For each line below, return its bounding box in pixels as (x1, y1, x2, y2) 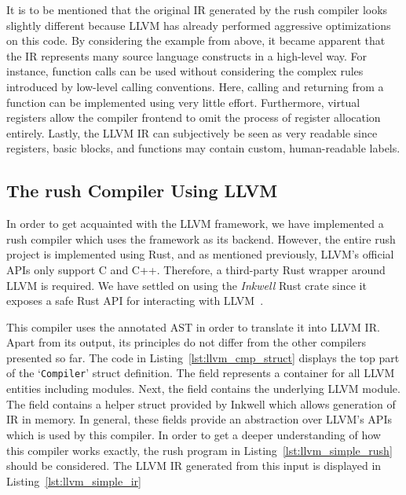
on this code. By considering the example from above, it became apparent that (6, 32, 386, 49)
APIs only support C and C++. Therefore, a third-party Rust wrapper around (6, 261, 386, 277)
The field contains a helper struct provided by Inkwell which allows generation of (6, 395, 396, 412)
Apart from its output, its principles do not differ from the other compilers (6, 334, 366, 350)
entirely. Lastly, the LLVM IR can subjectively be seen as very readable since (6, 124, 378, 141)
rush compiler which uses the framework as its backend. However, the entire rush (6, 230, 396, 247)
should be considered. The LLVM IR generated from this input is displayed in (6, 457, 382, 474)
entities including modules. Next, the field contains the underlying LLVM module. (6, 380, 401, 397)
